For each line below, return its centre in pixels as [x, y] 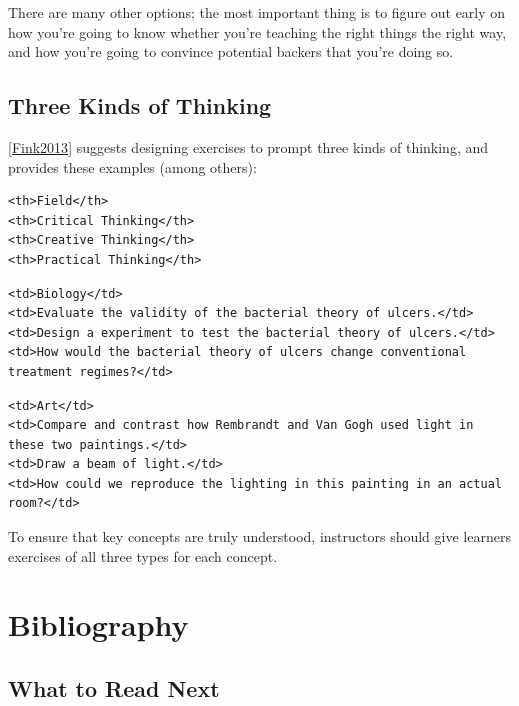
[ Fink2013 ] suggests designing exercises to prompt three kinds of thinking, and [248, 146]
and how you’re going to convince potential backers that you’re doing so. [231, 51]
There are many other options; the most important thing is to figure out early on [257, 12]
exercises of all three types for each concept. [143, 555]
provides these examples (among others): [132, 166]
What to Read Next [114, 688]
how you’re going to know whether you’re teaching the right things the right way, [257, 31]
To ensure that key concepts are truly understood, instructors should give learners [259, 536]
